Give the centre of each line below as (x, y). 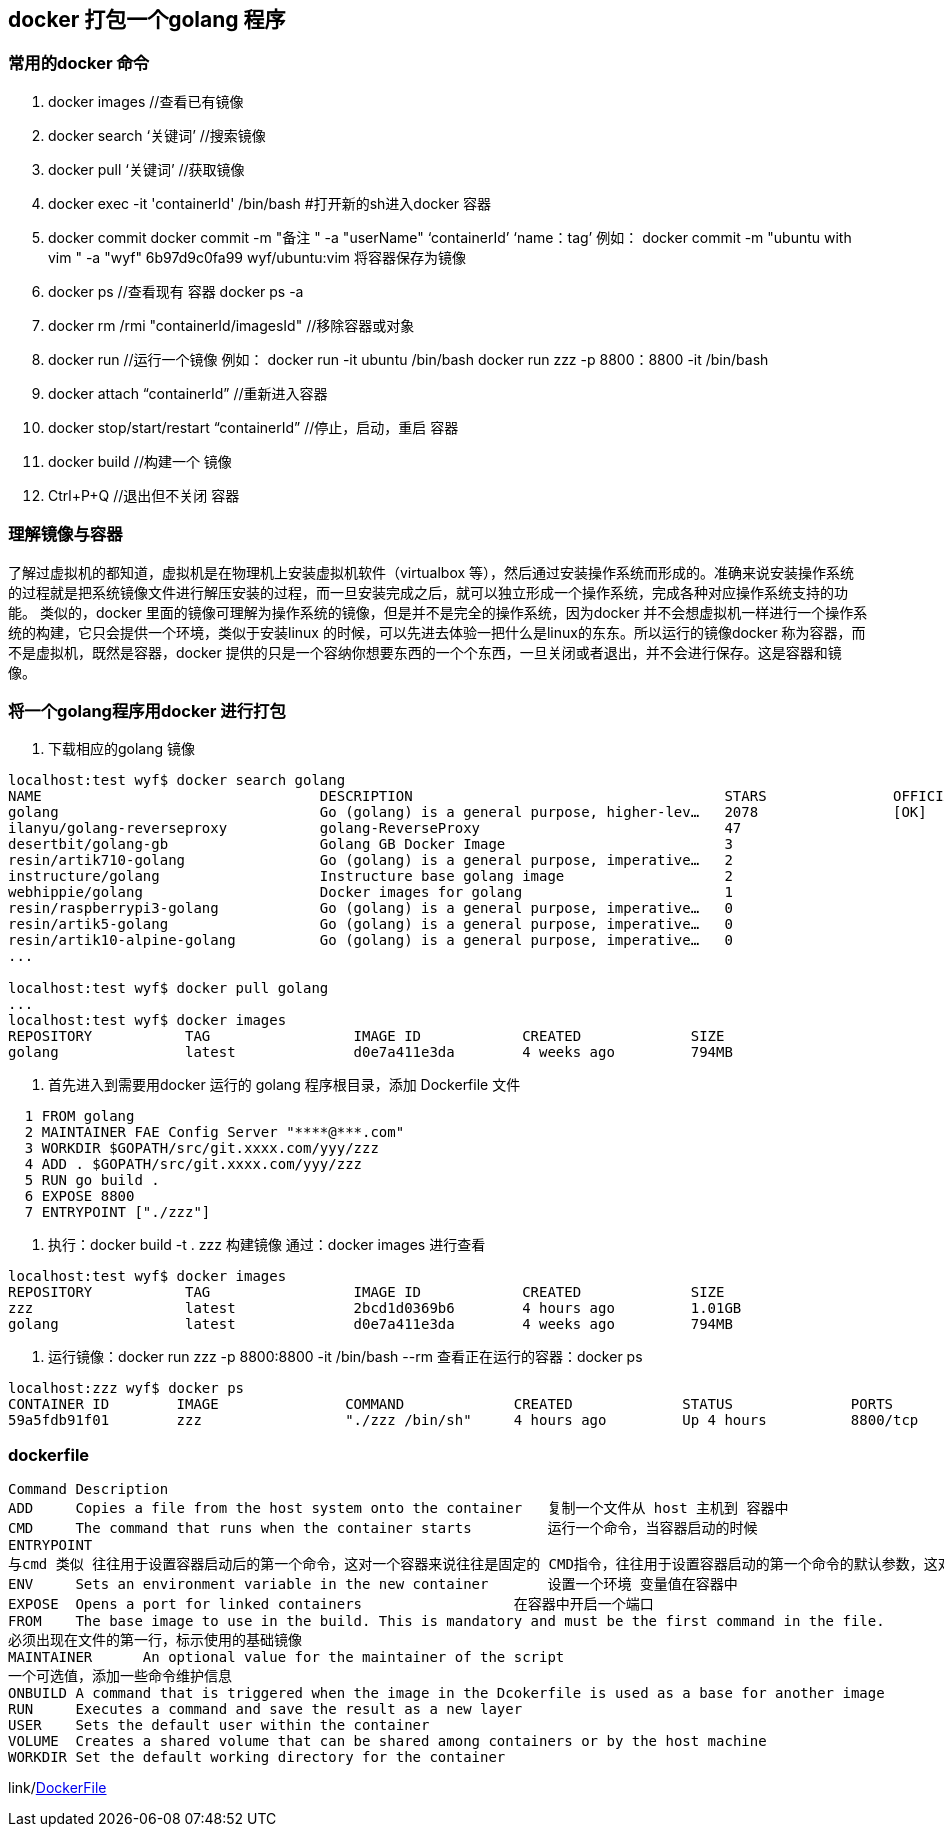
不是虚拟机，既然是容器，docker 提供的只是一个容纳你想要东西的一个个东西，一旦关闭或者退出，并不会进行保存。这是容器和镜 (425, 652)
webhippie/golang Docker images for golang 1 (370, 892)
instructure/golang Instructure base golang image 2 (370, 876)
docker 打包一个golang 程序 (147, 19)
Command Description (88, 1489)
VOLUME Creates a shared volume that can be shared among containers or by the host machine (387, 1741)
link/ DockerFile (57, 1788)
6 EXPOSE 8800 (79, 1196)
